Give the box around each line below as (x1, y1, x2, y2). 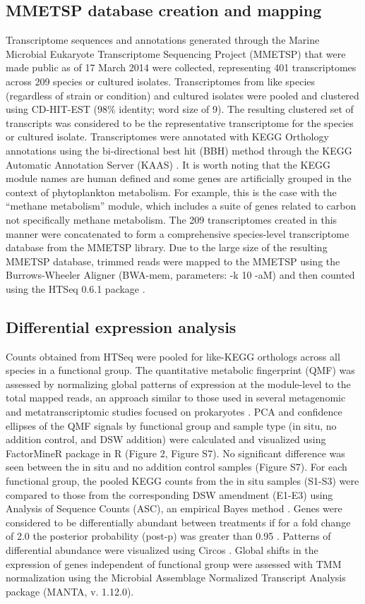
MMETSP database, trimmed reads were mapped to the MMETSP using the (6, 253, 340, 268)
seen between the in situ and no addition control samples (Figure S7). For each (6, 459, 347, 474)
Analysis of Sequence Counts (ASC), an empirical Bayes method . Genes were (6, 501, 342, 516)
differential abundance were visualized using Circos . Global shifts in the (6, 543, 318, 557)
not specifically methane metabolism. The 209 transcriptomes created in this (6, 212, 337, 226)
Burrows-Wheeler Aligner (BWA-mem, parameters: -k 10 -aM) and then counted (6, 267, 355, 282)
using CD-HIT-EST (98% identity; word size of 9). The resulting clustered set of (6, 102, 354, 116)
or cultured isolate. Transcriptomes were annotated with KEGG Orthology (6, 129, 329, 144)
